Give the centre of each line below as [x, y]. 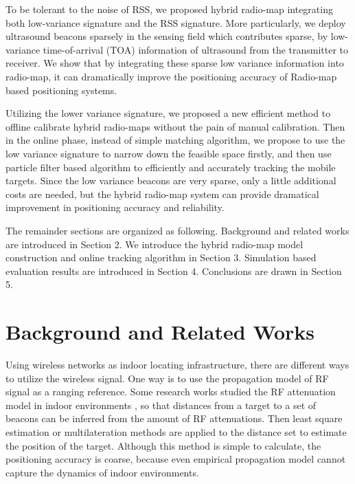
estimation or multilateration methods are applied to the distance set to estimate [176, 431]
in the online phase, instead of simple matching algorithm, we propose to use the [175, 140]
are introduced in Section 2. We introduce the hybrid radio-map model [154, 244]
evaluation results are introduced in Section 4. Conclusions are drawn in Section [174, 271]
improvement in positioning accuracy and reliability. [115, 207]
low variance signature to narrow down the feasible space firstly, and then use [169, 153]
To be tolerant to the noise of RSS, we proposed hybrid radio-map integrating [169, 9]
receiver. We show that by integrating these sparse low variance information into [175, 63]
